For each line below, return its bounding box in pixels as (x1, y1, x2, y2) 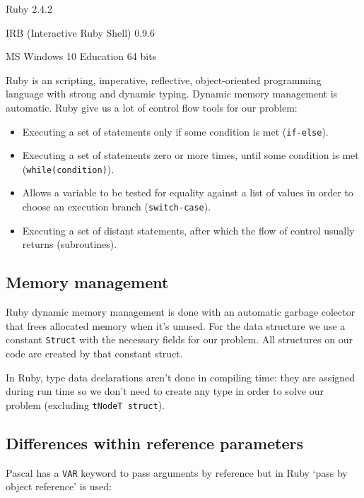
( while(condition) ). (22, 161, 115, 176)
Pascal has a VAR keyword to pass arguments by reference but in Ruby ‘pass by (6, 465, 348, 480)
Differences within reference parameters (6, 432, 304, 453)
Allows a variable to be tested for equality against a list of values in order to (22, 185, 353, 200)
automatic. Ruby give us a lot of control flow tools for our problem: (6, 100, 298, 114)
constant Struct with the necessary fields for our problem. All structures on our (6, 332, 353, 347)
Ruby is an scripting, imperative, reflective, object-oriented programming (6, 72, 322, 87)
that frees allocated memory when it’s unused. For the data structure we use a (6, 318, 346, 333)
